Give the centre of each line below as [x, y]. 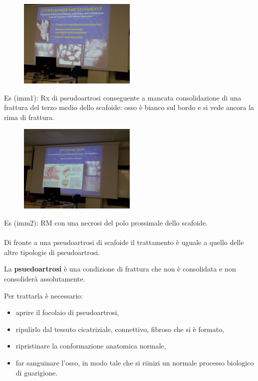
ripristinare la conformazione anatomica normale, [91, 346]
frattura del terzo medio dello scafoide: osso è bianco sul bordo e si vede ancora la [129, 107]
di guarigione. [37, 372]
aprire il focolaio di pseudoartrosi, [67, 312]
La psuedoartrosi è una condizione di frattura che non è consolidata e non [120, 269]
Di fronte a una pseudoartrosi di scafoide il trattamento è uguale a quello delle [124, 242]
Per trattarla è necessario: [43, 295]
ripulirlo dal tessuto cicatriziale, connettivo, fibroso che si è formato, [120, 329]
